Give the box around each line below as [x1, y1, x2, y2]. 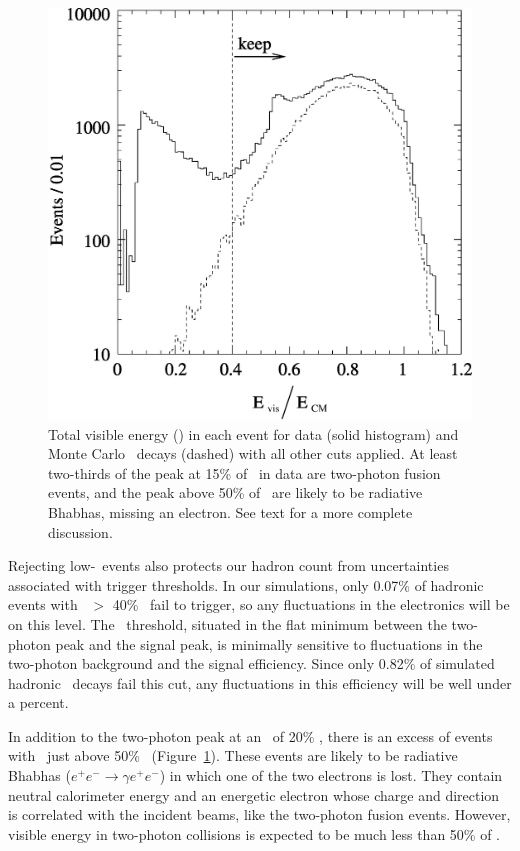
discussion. [48, 521, 113, 542]
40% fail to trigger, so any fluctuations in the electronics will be [112, 594, 510, 615]
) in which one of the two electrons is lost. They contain [159, 765, 503, 786]
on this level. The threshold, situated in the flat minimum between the [8, 613, 447, 634]
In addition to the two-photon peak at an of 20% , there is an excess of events [8, 725, 493, 746]
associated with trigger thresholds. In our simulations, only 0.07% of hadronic [8, 574, 484, 595]
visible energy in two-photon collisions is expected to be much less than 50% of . [8, 823, 501, 844]
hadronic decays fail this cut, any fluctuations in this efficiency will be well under [8, 672, 512, 693]
